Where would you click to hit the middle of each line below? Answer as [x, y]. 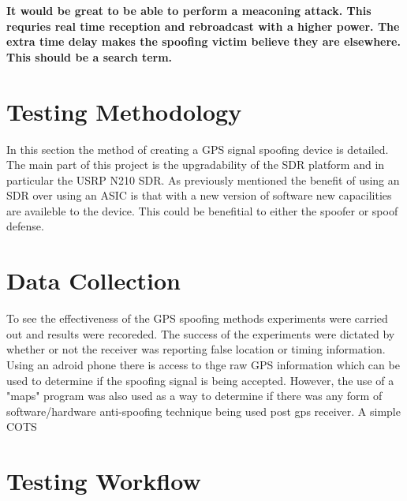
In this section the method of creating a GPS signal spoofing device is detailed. [198, 149]
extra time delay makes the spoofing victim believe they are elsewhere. [203, 41]
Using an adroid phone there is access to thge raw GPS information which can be [203, 364]
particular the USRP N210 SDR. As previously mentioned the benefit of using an [203, 179]
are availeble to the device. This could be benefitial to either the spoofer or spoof [202, 210]
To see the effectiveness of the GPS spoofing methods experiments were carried [197, 318]
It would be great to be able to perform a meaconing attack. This [189, 10]
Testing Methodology [124, 111]
